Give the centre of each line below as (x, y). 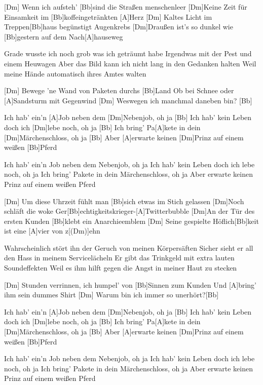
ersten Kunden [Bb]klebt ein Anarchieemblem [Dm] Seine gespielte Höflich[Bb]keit (131, 221)
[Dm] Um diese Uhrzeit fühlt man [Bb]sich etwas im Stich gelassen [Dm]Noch (124, 201)
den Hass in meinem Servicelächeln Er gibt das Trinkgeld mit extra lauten (119, 258)
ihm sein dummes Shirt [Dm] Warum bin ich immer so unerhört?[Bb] (111, 295)
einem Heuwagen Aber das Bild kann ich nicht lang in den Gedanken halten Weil (130, 63)
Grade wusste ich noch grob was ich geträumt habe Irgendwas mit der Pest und (128, 53)
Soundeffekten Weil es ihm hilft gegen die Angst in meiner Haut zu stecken (121, 268)
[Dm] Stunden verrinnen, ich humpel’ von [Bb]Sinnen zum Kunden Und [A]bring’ (130, 284)
